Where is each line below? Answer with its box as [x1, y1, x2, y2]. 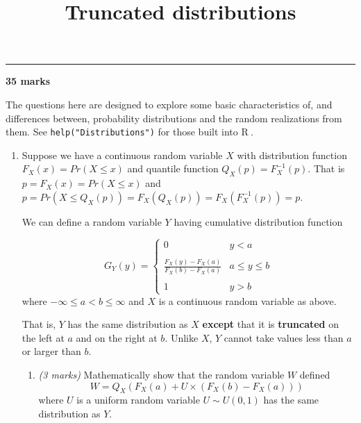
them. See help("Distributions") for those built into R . [6, 124, 253, 139]
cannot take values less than [224, 330, 344, 345]
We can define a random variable [22, 214, 162, 229]
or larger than [22, 344, 81, 358]
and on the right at [76, 330, 158, 345]
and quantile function [127, 161, 219, 176]
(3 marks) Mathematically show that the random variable [38, 367, 285, 382]
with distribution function [237, 147, 347, 162]
